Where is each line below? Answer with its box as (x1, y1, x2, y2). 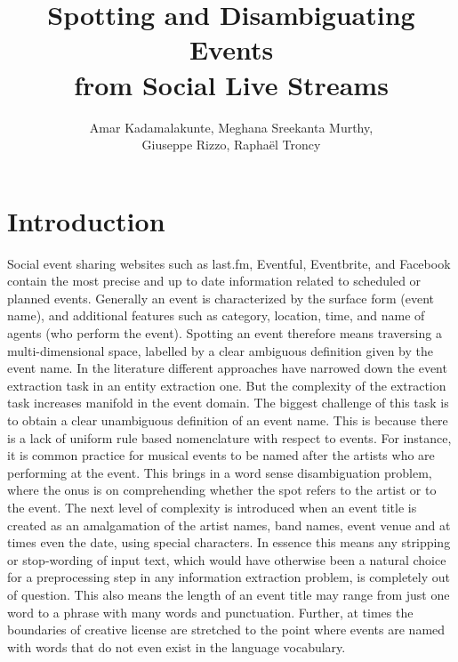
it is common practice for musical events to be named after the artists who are (7, 446, 435, 464)
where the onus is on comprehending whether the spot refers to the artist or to (7, 480, 437, 499)
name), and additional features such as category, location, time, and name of (7, 306, 425, 325)
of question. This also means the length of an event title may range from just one (7, 585, 450, 603)
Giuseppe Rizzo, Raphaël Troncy (141, 135, 321, 154)
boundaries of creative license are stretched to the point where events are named (7, 620, 446, 639)
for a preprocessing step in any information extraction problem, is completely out (7, 568, 450, 586)
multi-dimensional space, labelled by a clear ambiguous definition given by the (7, 341, 434, 359)
